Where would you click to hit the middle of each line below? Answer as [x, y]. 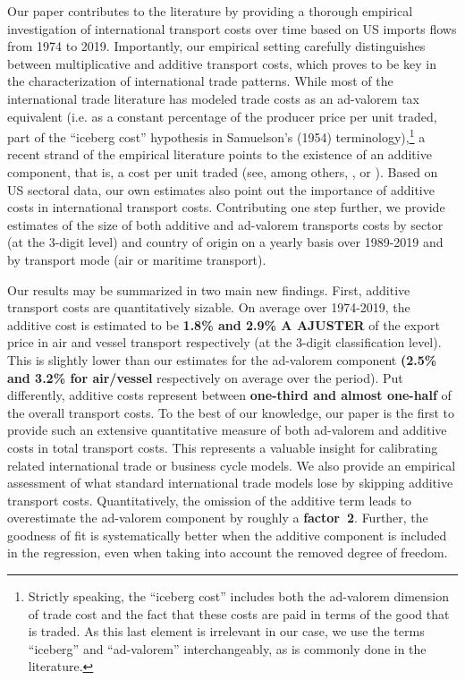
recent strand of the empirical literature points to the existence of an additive [220, 154]
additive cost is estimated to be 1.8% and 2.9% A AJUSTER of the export [224, 324]
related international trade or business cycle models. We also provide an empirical [232, 465]
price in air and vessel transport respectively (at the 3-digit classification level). [224, 342]
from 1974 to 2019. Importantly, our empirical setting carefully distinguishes [216, 46]
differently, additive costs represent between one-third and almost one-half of [229, 395]
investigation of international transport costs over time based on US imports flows [232, 28]
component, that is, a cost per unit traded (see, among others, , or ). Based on [223, 172]
